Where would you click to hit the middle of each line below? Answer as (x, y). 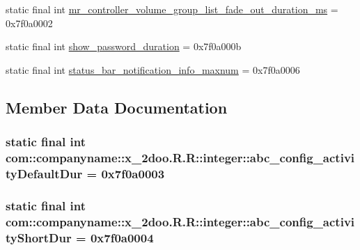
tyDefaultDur (44, 173)
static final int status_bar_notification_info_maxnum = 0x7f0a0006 (153, 69)
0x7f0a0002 (29, 23)
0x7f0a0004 (122, 237)
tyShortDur (39, 237)
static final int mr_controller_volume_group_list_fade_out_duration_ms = (172, 9)
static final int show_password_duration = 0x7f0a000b (124, 46)
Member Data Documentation (117, 107)
